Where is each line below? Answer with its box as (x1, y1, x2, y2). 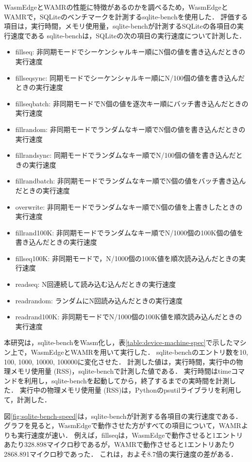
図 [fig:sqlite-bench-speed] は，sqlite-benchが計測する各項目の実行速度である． (4, 411, 242, 421)
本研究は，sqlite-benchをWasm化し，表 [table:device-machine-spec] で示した (4, 337, 233, 347)
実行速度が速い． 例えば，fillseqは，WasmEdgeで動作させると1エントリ (17, 429, 243, 440)
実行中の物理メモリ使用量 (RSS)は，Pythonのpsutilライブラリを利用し (19, 385, 242, 395)
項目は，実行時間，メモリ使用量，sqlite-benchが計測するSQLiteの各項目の (4, 21, 237, 31)
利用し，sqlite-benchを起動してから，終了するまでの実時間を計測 (24, 375, 229, 385)
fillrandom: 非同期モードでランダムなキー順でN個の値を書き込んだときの (15, 124, 246, 134)
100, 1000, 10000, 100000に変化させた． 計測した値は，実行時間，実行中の (4, 356, 236, 366)
